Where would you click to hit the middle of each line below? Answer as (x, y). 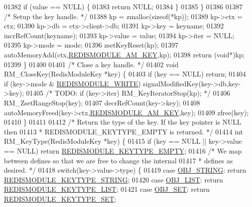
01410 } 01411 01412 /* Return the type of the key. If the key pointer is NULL (123, 122)
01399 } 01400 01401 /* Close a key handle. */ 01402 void (91, 64)
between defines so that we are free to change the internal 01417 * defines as (118, 160)
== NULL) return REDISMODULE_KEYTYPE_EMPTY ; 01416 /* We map (123, 150)
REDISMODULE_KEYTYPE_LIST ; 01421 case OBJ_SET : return (107, 189)
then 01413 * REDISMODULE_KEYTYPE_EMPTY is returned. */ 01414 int (124, 131)
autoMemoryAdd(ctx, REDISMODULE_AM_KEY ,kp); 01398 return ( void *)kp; (125, 54)
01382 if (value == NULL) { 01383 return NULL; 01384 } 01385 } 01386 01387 (123, 6)
